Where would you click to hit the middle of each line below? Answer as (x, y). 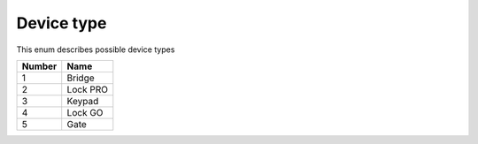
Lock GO (85, 112)
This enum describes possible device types (96, 49)
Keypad (83, 101)
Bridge (81, 78)
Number (39, 66)
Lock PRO (87, 89)
